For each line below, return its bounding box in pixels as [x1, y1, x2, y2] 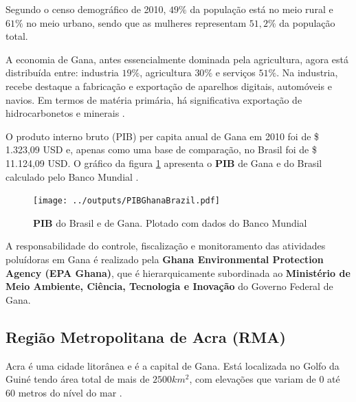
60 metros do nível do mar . [5, 385, 122, 399]
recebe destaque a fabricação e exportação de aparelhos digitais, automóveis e [5, 78, 332, 93]
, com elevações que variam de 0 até [189, 372, 340, 386]
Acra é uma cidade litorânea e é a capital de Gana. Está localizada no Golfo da [5, 358, 340, 372]
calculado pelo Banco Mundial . [5, 169, 139, 183]
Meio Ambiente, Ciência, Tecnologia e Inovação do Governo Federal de [5, 279, 333, 293]
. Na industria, [276, 65, 338, 80]
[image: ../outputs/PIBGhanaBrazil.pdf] [33, 196, 221, 206]
